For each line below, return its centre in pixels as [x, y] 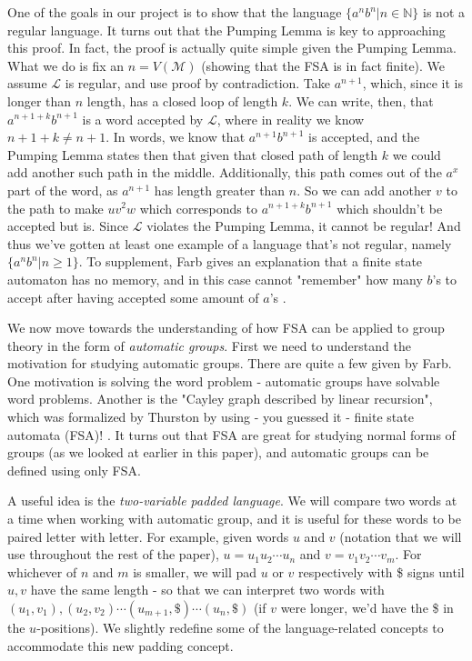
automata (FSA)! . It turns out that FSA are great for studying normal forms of [231, 434]
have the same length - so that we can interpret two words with [207, 590]
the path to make [55, 208]
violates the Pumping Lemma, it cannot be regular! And [304, 226]
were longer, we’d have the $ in [367, 607]
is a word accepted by [143, 119]
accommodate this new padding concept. [121, 645]
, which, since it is [412, 83]
